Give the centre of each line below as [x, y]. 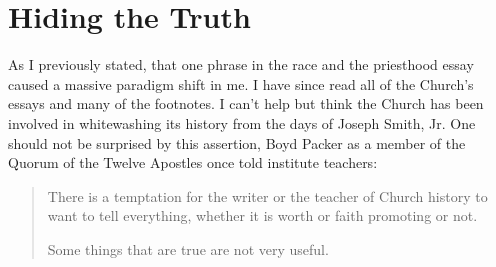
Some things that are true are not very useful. [188, 248]
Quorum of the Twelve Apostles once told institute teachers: [193, 162]
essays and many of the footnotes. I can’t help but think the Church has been [246, 103]
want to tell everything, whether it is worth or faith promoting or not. [262, 215]
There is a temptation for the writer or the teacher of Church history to [267, 195]
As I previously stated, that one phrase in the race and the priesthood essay [241, 64]
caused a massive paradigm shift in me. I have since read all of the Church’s [241, 83]
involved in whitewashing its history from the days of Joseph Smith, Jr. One [242, 122]
